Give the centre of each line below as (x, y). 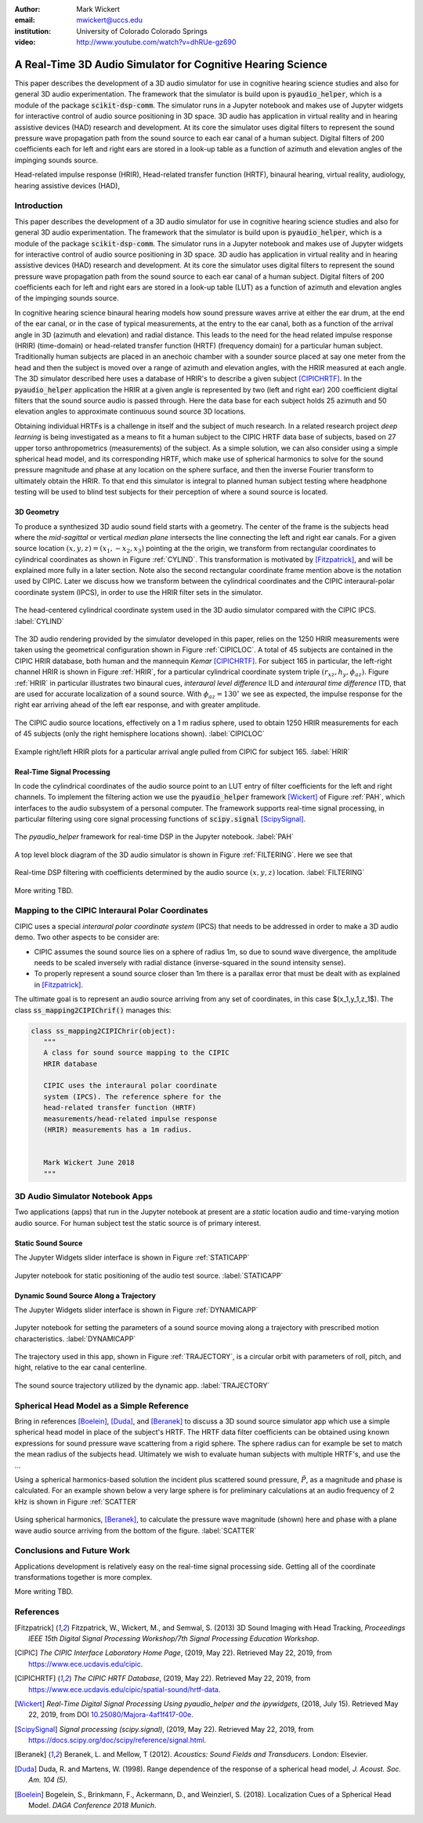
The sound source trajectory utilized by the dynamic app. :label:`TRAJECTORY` (142, 1385)
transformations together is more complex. (83, 1577)
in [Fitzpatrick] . (59, 984)
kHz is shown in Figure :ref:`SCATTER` (76, 1501)
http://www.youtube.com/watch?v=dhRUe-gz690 (156, 42)
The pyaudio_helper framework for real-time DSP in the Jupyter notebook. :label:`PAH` (154, 837)
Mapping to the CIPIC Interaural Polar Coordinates (111, 910)
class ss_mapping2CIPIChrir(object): (103, 1031)
